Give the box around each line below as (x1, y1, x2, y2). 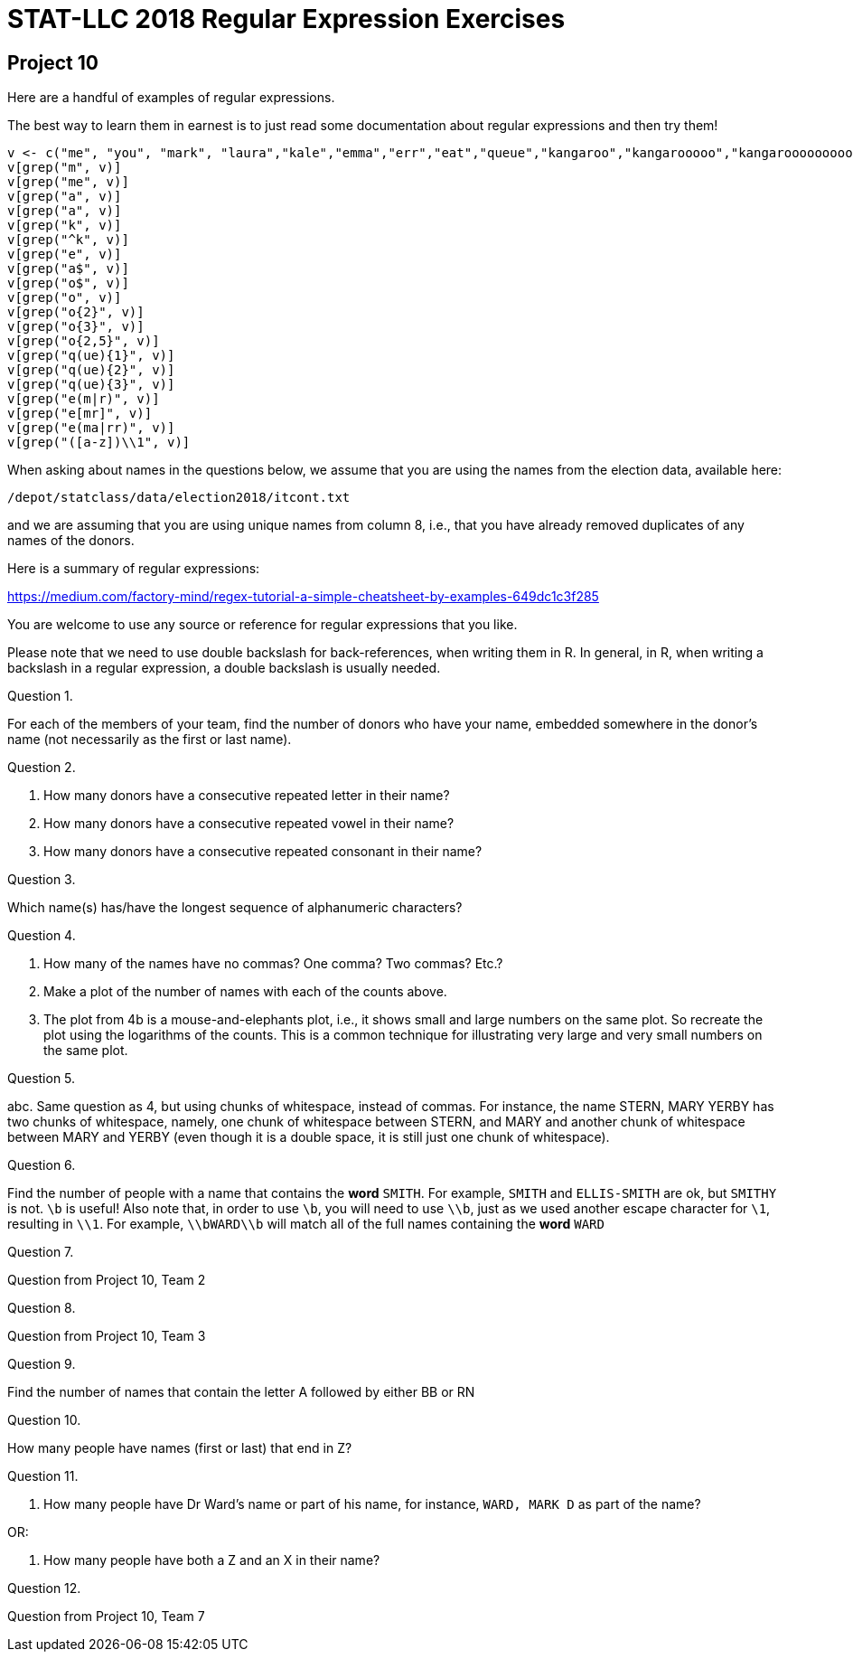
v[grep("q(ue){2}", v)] (7, 363, 175, 378)
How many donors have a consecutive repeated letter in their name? (43, 787, 450, 804)
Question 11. (7, 1468, 79, 1485)
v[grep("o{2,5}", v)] (7, 334, 160, 349)
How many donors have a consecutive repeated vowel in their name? (43, 815, 455, 832)
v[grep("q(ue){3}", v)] (7, 377, 175, 392)
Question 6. (7, 1157, 76, 1174)
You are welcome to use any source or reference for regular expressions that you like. (7, 617, 518, 633)
